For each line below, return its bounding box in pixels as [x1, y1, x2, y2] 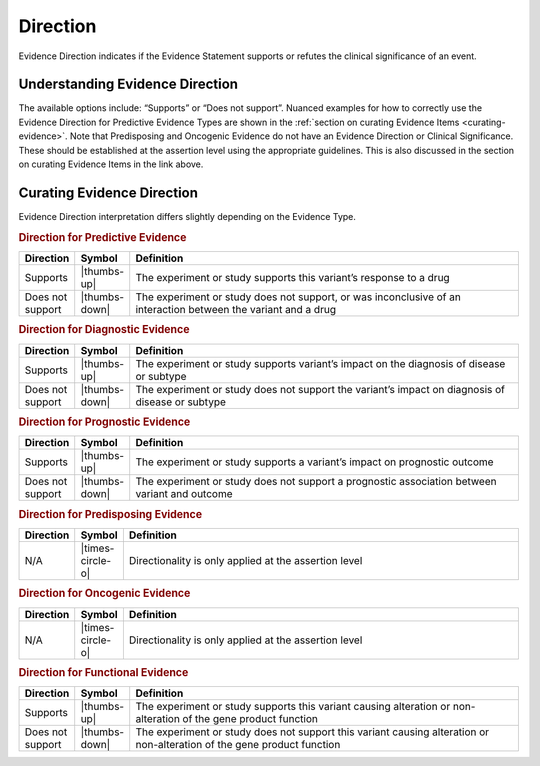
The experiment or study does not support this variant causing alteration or [135, 725, 490, 739]
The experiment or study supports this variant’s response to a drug [135, 270, 450, 284]
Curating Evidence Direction [18, 184, 199, 201]
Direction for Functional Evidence [18, 665, 189, 679]
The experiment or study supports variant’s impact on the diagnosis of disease [135, 356, 506, 370]
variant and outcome [135, 487, 234, 501]
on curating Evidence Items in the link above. [18, 158, 204, 170]
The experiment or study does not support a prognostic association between [135, 475, 497, 489]
